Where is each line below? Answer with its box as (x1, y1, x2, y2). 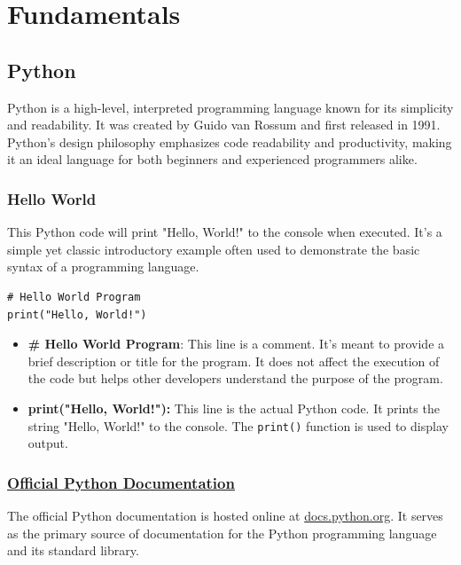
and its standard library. (7, 541, 139, 560)
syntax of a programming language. (7, 257, 199, 276)
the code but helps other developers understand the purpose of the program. (27, 369, 443, 388)
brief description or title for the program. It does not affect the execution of (27, 351, 440, 370)
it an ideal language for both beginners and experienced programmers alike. (7, 150, 418, 169)
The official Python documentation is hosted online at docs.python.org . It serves (7, 506, 443, 524)
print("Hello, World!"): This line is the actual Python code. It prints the (27, 398, 440, 417)
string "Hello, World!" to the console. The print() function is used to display (27, 416, 449, 435)
